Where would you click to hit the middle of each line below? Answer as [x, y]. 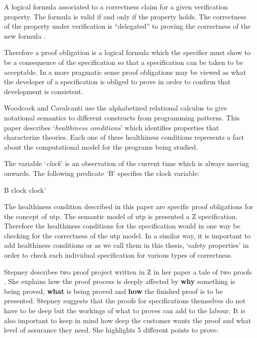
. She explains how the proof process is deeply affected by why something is [120, 281]
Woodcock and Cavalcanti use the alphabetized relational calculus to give [116, 108]
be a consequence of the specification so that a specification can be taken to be [124, 62]
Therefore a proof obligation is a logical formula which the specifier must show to [127, 52]
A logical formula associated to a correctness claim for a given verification [116, 6]
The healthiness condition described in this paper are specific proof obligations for [129, 206]
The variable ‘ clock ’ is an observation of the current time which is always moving [127, 163]
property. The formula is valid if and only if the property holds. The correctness [125, 16]
